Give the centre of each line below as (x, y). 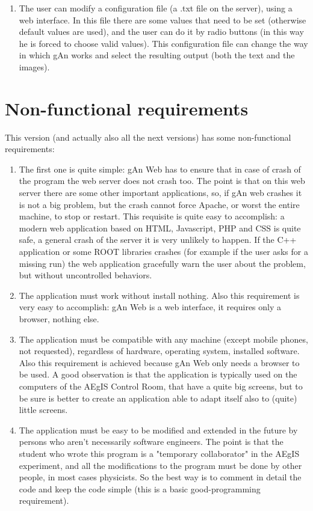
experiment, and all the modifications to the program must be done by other (160, 465)
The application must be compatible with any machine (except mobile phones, (163, 339)
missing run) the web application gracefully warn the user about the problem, (162, 263)
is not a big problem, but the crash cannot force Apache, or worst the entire (159, 204)
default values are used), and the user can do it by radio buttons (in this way (161, 32)
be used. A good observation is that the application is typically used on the (158, 374)
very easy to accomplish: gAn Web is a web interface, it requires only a (150, 307)
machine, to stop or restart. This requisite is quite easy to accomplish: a (152, 216)
